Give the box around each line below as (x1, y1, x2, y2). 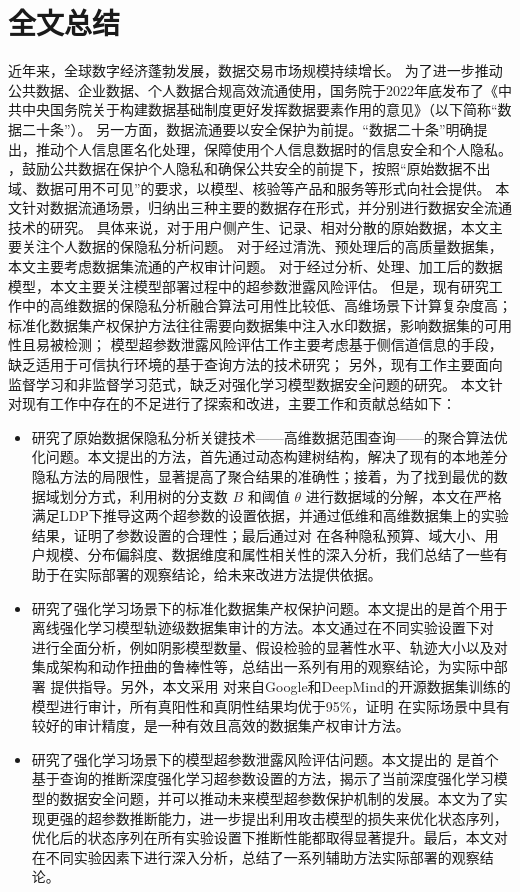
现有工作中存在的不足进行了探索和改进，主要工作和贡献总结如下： (21, 393, 456, 414)
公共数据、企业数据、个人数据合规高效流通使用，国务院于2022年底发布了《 (8, 79, 498, 100)
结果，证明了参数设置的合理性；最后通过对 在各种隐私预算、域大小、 (31, 524, 485, 545)
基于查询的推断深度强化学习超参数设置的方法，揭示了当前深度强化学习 (31, 768, 494, 789)
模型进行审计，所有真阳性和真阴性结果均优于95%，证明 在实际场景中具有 (31, 695, 511, 716)
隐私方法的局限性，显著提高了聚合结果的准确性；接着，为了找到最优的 (31, 466, 494, 486)
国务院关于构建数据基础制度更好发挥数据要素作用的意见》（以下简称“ (49, 99, 498, 120)
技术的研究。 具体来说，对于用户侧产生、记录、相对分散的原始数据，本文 (8, 216, 489, 237)
